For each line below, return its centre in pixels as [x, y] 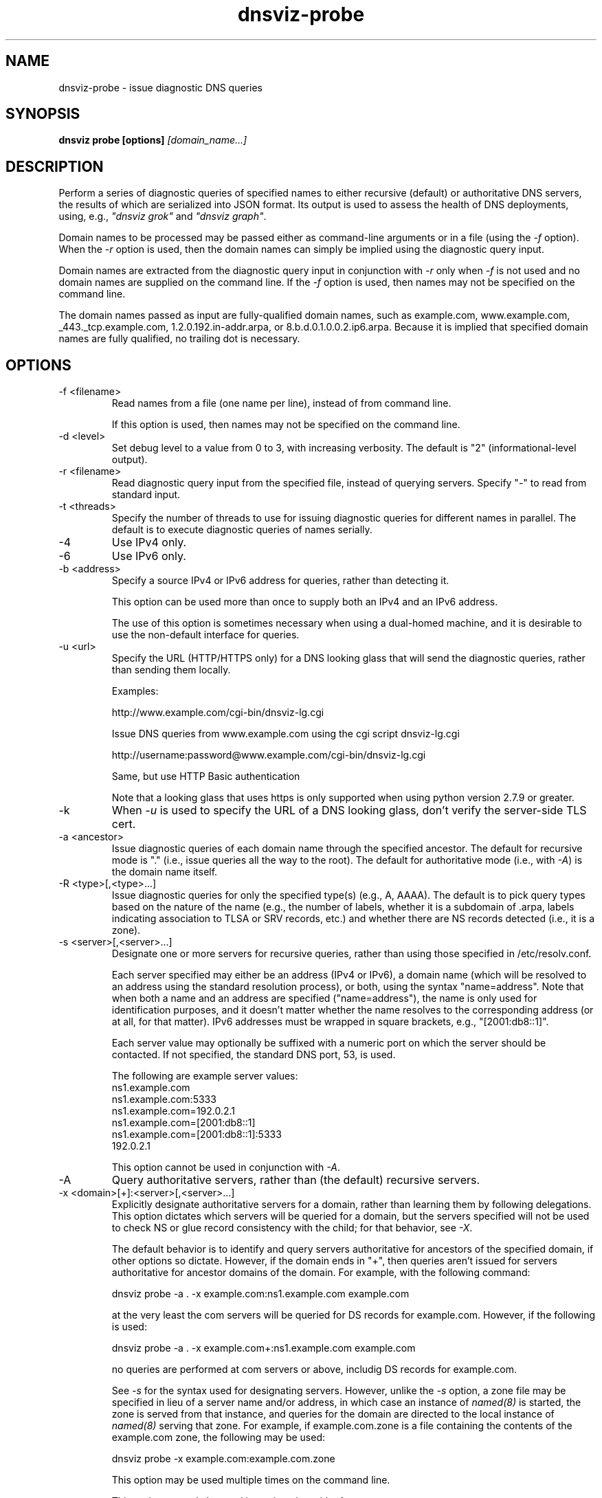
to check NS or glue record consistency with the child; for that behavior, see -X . [292, 1228]
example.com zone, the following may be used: [219, 1438]
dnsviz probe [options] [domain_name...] [153, 140]
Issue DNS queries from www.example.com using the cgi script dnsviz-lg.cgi [286, 734]
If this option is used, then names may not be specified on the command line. [286, 425]
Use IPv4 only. [149, 543]
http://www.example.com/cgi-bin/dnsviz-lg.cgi [218, 713]
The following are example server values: [205, 1076]
